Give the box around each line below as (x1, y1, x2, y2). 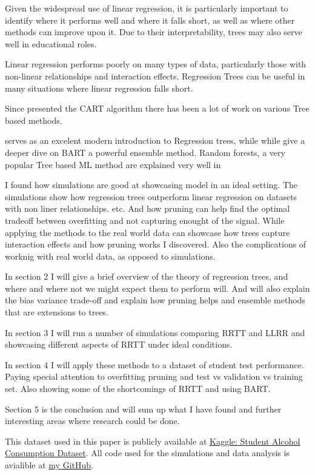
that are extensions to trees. (5, 306, 109, 318)
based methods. (5, 113, 62, 126)
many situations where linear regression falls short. (5, 81, 193, 94)
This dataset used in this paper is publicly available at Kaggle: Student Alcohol (5, 434, 300, 447)
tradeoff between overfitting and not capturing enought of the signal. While (5, 214, 285, 226)
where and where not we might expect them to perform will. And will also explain (5, 281, 310, 294)
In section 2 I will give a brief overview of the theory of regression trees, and (5, 270, 288, 283)
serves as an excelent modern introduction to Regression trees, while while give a (5, 134, 305, 147)
